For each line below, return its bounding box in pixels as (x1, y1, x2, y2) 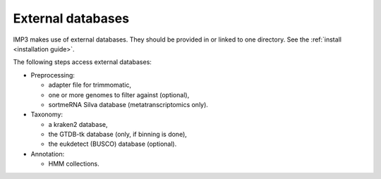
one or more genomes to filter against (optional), (48, 90, 190, 99)
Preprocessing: (30, 70, 75, 79)
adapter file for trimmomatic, (48, 81, 132, 89)
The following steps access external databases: (13, 58, 152, 66)
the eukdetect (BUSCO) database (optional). (48, 140, 177, 148)
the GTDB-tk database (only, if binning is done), (48, 130, 187, 139)
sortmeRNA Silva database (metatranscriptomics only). (48, 100, 208, 109)
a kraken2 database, (48, 120, 108, 128)
